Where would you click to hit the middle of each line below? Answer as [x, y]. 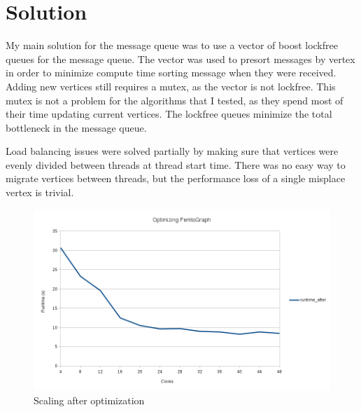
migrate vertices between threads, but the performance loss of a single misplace [176, 178]
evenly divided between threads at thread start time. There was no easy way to [176, 164]
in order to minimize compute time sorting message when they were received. [171, 73]
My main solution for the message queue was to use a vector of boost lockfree [172, 45]
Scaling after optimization [89, 400]
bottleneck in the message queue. [76, 127]
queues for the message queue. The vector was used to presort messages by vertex [180, 59]
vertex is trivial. [40, 192]
